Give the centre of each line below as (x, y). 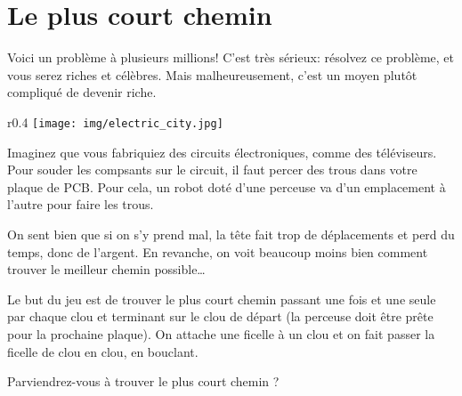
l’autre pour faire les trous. (81, 204)
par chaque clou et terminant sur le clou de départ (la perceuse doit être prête (220, 316)
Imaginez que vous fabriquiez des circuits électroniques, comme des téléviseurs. (222, 152)
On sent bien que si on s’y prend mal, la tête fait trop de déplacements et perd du (231, 234)
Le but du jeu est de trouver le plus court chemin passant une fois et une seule (222, 299)
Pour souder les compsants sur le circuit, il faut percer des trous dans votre (212, 170)
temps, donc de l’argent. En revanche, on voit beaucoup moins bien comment (218, 251)
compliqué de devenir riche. (82, 92)
